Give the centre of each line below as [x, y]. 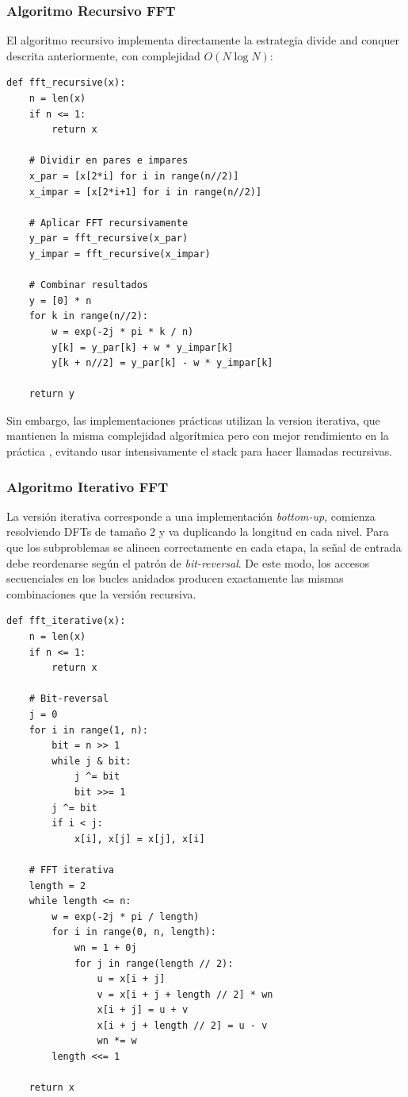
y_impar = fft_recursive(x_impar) [120, 254]
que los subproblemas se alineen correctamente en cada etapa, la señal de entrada [204, 547]
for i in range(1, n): [88, 730]
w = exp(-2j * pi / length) [126, 916]
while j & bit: [92, 761]
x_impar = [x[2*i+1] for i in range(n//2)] [145, 192]
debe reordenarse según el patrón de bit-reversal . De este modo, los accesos [188, 562]
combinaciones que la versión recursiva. [101, 593]
